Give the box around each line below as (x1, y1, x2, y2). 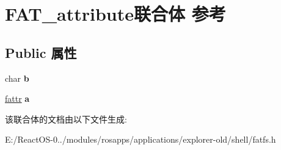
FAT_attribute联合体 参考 (5, 1, 226, 26)
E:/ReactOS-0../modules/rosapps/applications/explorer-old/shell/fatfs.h (5, 133, 276, 146)
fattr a (5, 92, 30, 105)
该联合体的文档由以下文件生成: (5, 112, 127, 125)
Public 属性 (5, 43, 77, 62)
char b (5, 71, 29, 84)
